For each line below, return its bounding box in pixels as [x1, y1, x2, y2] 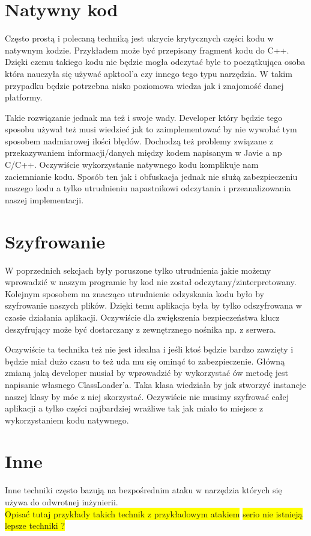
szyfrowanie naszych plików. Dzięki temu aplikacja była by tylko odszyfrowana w [5, 299, 302, 312]
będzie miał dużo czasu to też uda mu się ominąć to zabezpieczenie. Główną [5, 354, 285, 367]
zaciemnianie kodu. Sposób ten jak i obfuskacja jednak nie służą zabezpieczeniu [5, 170, 298, 182]
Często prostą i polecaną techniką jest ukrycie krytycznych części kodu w [5, 32, 274, 45]
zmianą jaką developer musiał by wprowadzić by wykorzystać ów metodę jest [5, 366, 289, 379]
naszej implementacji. [5, 193, 84, 206]
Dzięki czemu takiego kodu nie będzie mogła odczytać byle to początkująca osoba [5, 55, 306, 68]
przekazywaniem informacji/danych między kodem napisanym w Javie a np [5, 146, 282, 159]
